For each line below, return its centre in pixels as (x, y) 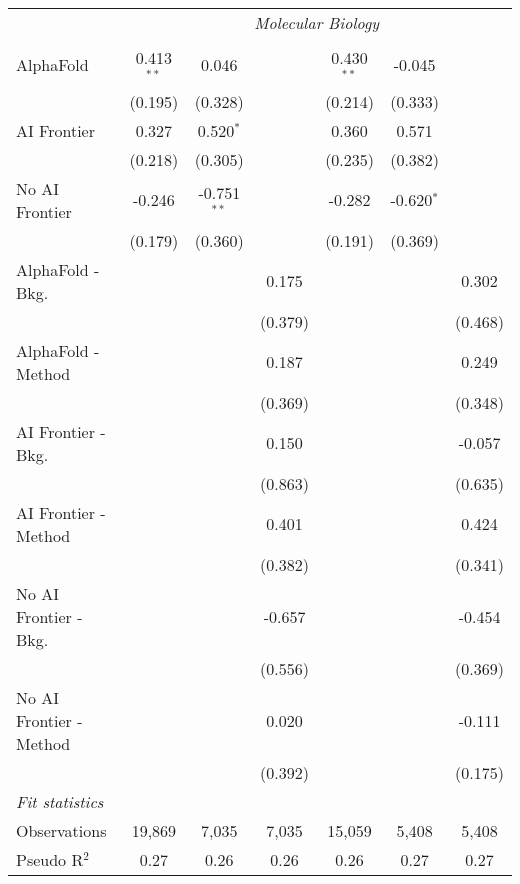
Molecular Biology (317, 22)
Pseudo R (50, 859)
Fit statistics (60, 801)
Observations (61, 830)
